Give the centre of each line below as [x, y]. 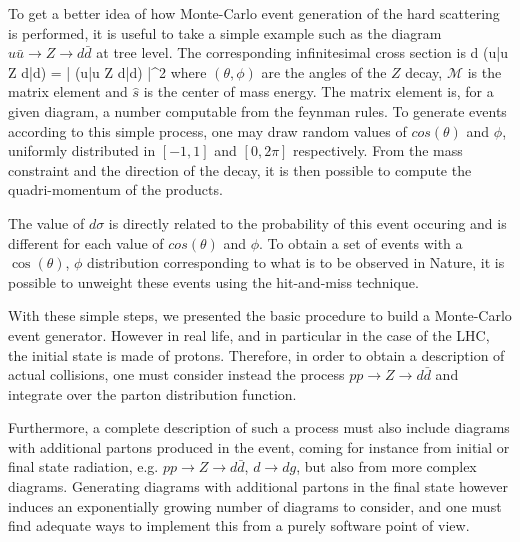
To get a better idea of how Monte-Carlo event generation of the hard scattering [254, 13]
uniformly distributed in [82, 150]
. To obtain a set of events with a [361, 242]
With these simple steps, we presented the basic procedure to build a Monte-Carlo [260, 315]
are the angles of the [324, 71]
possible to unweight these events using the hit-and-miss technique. [213, 281]
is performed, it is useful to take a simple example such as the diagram [225, 32]
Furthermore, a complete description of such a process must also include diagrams [259, 427]
